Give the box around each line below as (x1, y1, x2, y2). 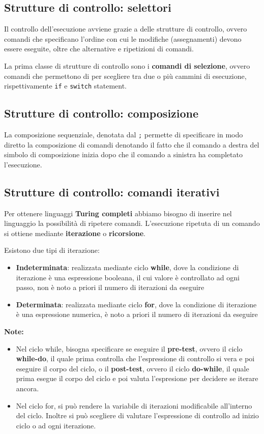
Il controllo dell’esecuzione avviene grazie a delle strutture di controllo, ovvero (4, 23, 247, 34)
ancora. (16, 383, 39, 393)
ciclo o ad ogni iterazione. (16, 420, 96, 430)
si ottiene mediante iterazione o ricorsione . (4, 227, 145, 238)
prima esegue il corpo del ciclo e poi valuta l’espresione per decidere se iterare (16, 373, 258, 384)
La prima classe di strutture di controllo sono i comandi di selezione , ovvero (4, 60, 250, 71)
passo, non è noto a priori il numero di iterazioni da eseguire (16, 282, 204, 293)
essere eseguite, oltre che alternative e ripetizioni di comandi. (4, 43, 194, 54)
